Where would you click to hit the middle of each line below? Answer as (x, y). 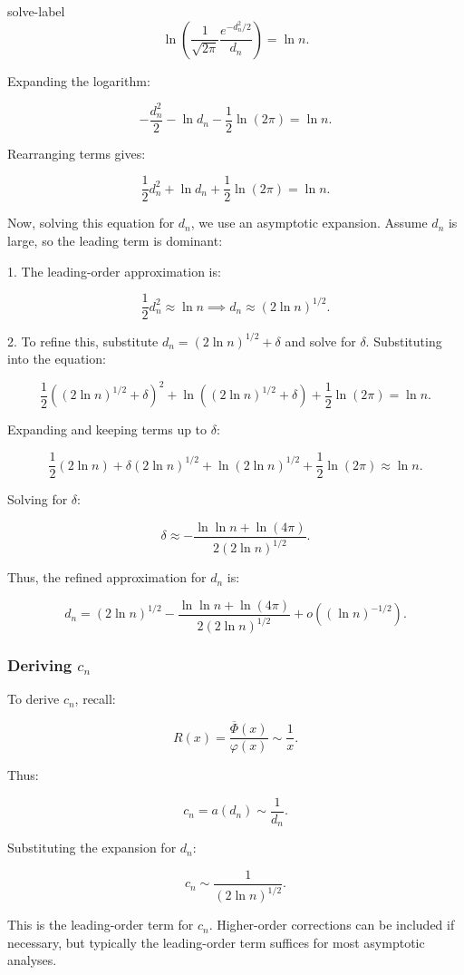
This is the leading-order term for (101, 925)
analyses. (32, 960)
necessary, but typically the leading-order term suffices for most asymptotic (216, 942)
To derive (34, 699)
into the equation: (57, 359)
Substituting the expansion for (92, 848)
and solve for (320, 341)
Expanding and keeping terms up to (107, 429)
